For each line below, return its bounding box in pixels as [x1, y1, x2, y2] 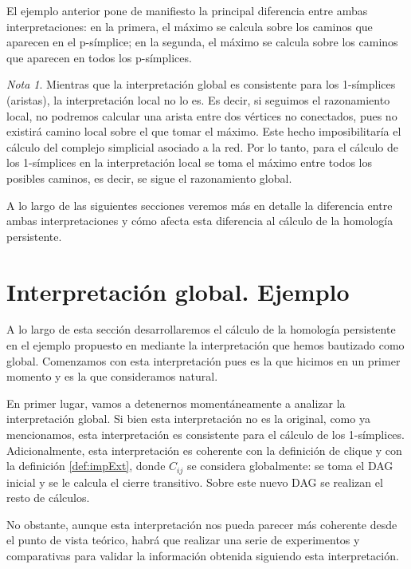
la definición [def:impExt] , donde [6, 457, 166, 474]
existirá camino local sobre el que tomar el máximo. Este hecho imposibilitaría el [6, 123, 401, 140]
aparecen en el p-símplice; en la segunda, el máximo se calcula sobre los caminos [6, 34, 398, 50]
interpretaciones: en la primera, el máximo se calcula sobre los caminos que [6, 18, 373, 34]
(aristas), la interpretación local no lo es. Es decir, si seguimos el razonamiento [6, 91, 390, 108]
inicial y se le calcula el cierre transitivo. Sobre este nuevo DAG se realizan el [6, 473, 383, 490]
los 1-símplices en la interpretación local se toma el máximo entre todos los [6, 154, 373, 171]
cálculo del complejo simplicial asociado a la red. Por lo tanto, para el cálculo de [6, 138, 398, 155]
